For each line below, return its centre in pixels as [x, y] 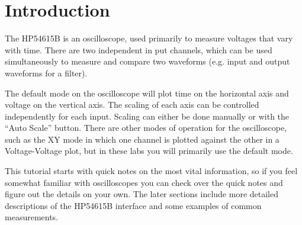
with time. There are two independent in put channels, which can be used [139, 49]
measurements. [32, 217]
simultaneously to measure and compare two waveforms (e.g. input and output [147, 61]
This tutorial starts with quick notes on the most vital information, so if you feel [151, 171]
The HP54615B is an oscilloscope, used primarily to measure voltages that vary [149, 38]
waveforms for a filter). [46, 73]
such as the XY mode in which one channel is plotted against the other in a [142, 139]
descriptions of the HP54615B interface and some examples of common [133, 205]
